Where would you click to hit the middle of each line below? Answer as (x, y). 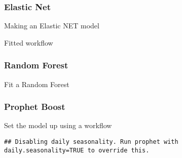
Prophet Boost (35, 107)
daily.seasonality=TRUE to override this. (77, 150)
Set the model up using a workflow (58, 125)
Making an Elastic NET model (52, 26)
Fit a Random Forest (37, 84)
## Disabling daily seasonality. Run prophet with (91, 142)
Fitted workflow (29, 42)
